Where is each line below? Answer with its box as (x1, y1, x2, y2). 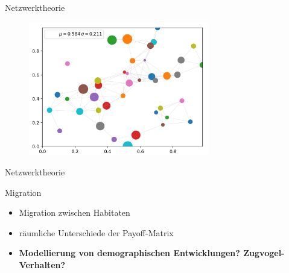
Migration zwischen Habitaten (19, 206, 130, 219)
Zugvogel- (243, 246, 285, 259)
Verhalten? (19, 259, 66, 271)
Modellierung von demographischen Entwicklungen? (19, 246, 240, 259)
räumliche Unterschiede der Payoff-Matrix (19, 226, 174, 239)
